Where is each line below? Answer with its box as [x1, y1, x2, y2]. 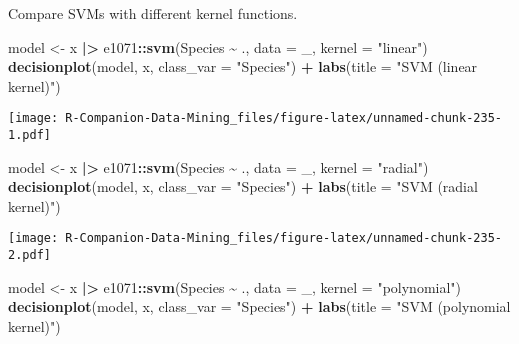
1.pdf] [8, 128, 51, 143]
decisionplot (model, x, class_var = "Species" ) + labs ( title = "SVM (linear [8, 56, 478, 77]
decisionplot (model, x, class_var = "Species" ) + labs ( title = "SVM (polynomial [8, 296, 511, 317]
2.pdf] [8, 248, 51, 263]
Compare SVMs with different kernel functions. [8, 3, 298, 23]
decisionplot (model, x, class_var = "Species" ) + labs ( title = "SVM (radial [8, 176, 478, 197]
